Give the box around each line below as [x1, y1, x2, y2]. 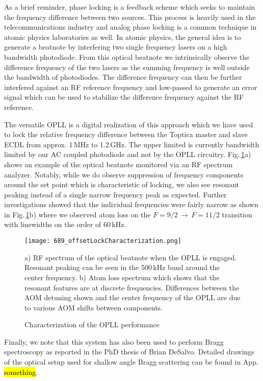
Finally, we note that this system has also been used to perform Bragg [4, 336, 224, 347]
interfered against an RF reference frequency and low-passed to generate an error [4, 81, 257, 92]
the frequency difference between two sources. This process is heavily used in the [4, 11, 256, 22]
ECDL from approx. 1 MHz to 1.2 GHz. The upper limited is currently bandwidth [4, 139, 259, 149]
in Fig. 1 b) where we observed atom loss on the [4, 209, 151, 219]
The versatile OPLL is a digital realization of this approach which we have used [4, 119, 253, 129]
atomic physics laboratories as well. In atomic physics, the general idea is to [4, 31, 241, 42]
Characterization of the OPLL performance [24, 319, 160, 330]
